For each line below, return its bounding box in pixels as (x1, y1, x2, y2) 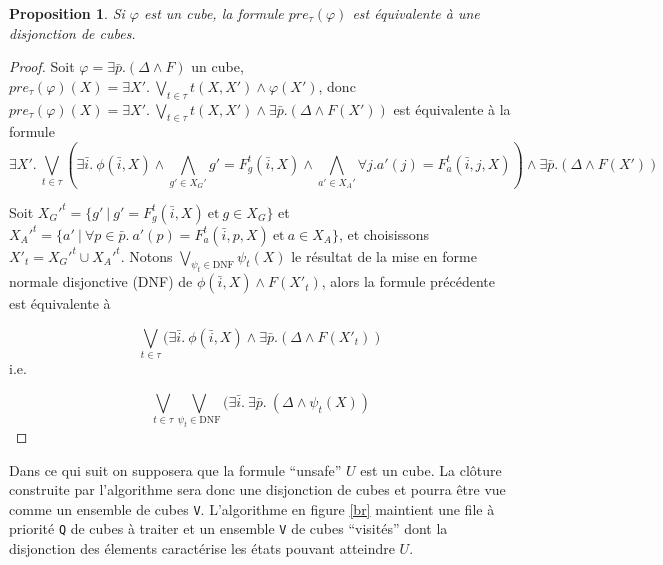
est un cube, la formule (144, 3, 284, 23)
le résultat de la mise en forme (291, 245, 477, 266)
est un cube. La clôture (360, 459, 502, 480)
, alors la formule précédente (321, 271, 496, 292)
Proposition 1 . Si (9, 3, 125, 23)
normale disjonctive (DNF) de (9, 271, 193, 292)
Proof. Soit (9, 56, 75, 77)
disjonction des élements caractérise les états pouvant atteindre (9, 538, 395, 559)
